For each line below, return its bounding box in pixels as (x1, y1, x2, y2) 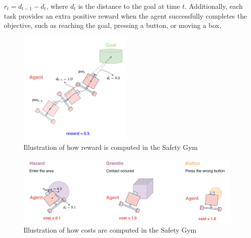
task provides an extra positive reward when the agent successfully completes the (4, 10, 247, 21)
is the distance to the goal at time (78, 1, 180, 11)
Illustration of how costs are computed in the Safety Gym (23, 225, 197, 235)
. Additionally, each (184, 1, 243, 11)
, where (46, 1, 68, 11)
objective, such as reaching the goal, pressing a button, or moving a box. (4, 20, 222, 30)
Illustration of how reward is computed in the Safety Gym (23, 142, 198, 152)
